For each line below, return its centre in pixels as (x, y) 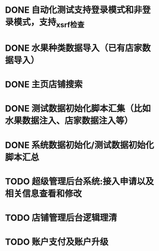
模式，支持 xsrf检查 (49, 23)
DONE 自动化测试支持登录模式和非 (74, 10)
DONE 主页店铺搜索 (44, 85)
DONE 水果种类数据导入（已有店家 (74, 48)
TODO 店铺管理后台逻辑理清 (61, 218)
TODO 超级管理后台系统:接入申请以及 (79, 181)
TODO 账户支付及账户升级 (57, 242)
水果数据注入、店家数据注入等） (69, 121)
